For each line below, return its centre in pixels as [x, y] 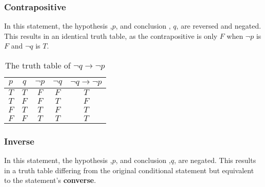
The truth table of [38, 65]
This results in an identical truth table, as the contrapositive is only [111, 36]
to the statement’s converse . [50, 180]
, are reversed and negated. [219, 26]
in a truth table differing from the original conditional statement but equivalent [129, 170]
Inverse [19, 141]
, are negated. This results [215, 160]
